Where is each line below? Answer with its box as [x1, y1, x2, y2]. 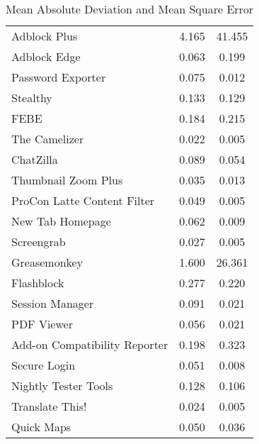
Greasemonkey [11, 254, 84, 270]
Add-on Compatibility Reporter [11, 336, 168, 353]
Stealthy [11, 89, 52, 106]
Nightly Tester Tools [11, 377, 113, 394]
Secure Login [11, 357, 76, 373]
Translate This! [11, 398, 87, 414]
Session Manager [11, 295, 94, 311]
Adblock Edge [11, 48, 81, 65]
